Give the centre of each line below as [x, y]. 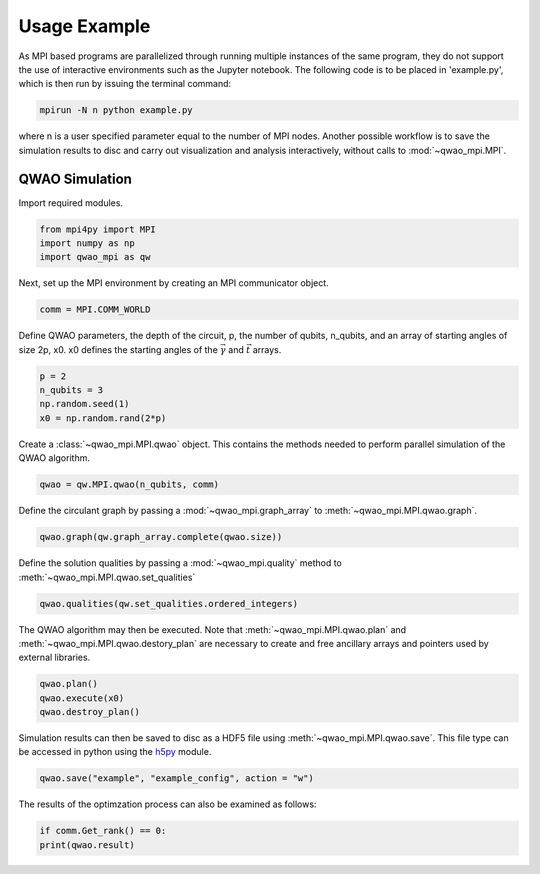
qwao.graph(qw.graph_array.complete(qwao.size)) [161, 537]
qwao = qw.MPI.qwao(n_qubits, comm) [129, 484]
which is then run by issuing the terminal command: [125, 84]
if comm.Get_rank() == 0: [103, 831]
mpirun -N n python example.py [116, 110]
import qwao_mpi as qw [95, 257]
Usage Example [84, 26]
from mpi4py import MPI [98, 229]
